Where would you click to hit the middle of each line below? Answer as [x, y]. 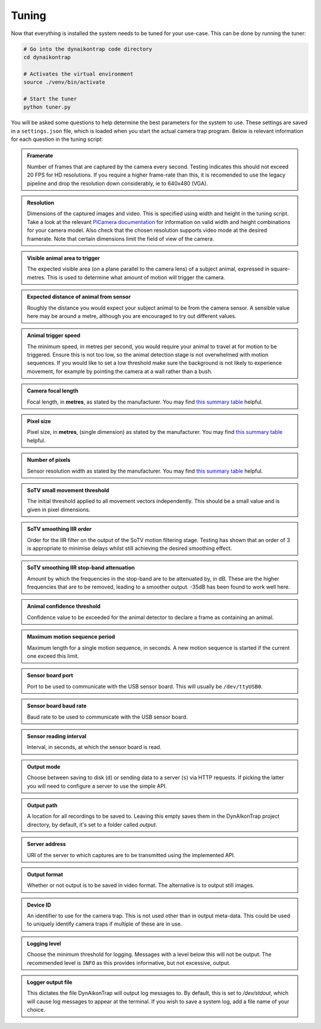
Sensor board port [50, 675]
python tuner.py [47, 107]
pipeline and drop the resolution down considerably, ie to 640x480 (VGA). [117, 183]
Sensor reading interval [57, 736]
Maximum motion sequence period [71, 637]
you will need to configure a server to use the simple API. [97, 786]
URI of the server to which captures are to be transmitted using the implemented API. [131, 855]
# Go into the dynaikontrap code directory [88, 49]
